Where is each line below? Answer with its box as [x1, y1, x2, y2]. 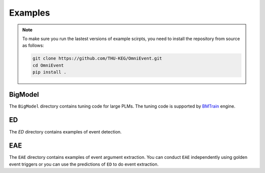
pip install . [32, 69, 67, 75]
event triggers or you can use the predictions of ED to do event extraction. [9, 161, 159, 167]
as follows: [22, 43, 44, 48]
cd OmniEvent [32, 63, 64, 68]
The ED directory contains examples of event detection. [9, 129, 122, 134]
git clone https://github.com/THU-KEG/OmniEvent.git [32, 56, 162, 61]
